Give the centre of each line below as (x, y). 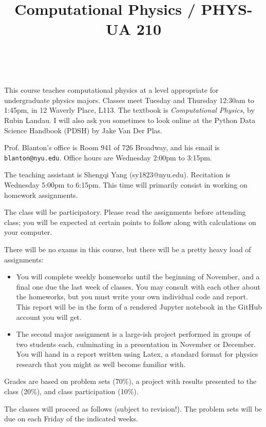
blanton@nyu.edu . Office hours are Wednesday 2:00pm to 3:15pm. (108, 157)
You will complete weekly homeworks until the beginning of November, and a (138, 277)
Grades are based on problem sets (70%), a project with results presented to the (130, 381)
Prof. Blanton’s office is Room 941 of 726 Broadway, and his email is (112, 147)
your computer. (28, 232)
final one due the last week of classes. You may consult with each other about (138, 286)
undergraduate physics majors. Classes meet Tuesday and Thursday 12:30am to (129, 100)
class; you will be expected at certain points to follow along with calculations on (130, 222)
